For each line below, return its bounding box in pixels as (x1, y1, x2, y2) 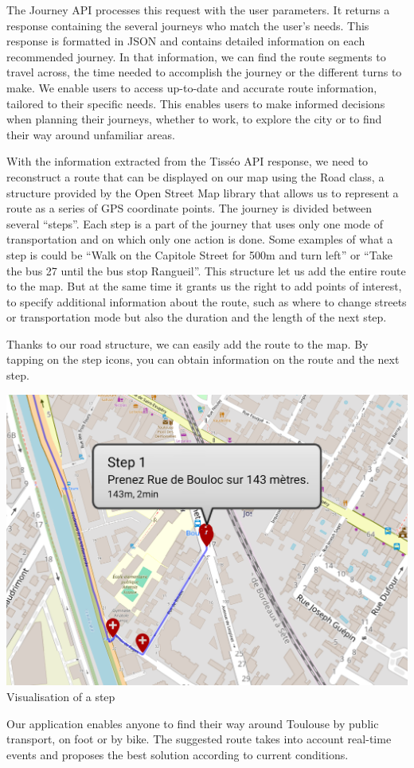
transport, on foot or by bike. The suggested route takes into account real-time (6, 731, 392, 747)
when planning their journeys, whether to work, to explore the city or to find (6, 111, 382, 127)
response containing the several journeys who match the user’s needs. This (6, 17, 369, 33)
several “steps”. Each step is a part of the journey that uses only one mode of (6, 215, 383, 232)
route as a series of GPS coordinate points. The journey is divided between (6, 200, 372, 216)
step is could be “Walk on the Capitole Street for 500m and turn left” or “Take (6, 246, 393, 263)
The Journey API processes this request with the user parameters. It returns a (6, 2, 390, 18)
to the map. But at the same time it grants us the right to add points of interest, (6, 278, 402, 294)
